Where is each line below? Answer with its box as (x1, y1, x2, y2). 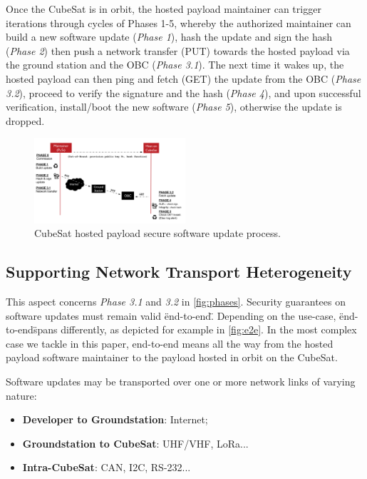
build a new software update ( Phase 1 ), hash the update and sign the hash (6, 29, 333, 44)
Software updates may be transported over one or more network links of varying (6, 373, 356, 388)
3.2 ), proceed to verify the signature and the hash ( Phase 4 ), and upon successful (6, 85, 361, 100)
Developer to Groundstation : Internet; (22, 412, 208, 427)
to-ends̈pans (6, 322, 58, 337)
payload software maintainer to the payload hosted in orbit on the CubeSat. (6, 350, 338, 365)
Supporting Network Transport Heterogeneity (6, 261, 352, 283)
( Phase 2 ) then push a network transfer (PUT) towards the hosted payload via (6, 43, 350, 58)
